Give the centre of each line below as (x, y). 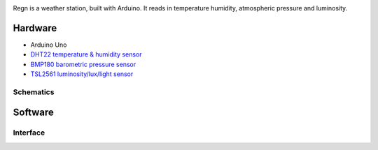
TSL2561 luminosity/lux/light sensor (82, 74)
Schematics (34, 92)
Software (33, 113)
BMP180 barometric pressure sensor (83, 64)
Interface (29, 133)
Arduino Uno (49, 45)
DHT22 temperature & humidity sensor (86, 54)
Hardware (35, 28)
